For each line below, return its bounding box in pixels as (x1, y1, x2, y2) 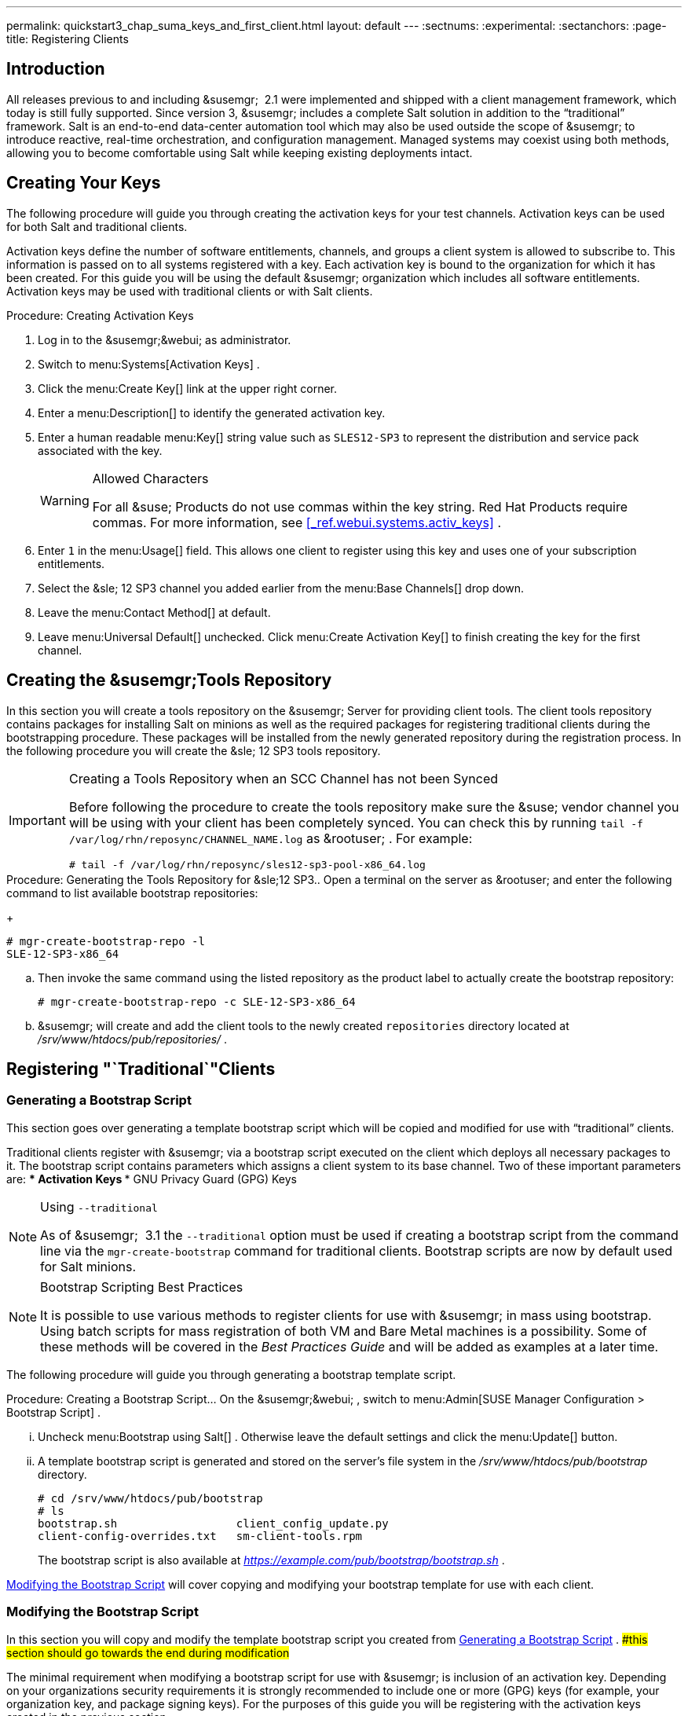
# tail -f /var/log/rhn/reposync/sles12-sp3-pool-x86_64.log (68, 858, 426, 871)
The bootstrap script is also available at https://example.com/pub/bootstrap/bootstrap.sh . (38, 1553, 505, 1567)
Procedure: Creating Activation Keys (6, 308, 194, 322)
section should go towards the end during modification (6, 1645, 290, 1659)
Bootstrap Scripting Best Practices (40, 1278, 243, 1295)
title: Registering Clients (6, 32, 129, 46)
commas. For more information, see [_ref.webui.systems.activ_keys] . (92, 514, 501, 530)
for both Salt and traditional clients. (6, 219, 188, 233)
